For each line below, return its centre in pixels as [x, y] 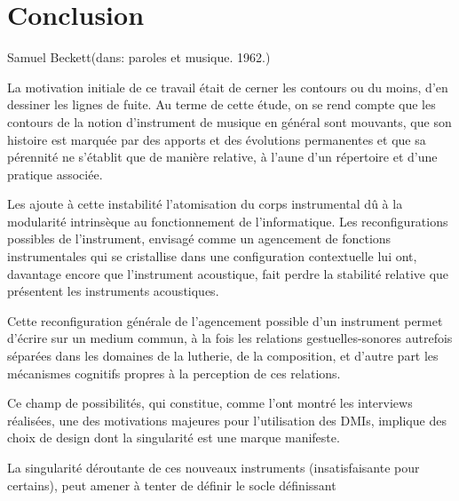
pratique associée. [55, 174]
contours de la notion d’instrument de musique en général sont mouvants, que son [229, 121]
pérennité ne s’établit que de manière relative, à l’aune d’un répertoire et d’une [222, 157]
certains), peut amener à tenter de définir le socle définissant [172, 485]
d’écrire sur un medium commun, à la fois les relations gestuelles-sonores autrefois [230, 338]
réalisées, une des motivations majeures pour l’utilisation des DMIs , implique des [227, 420]
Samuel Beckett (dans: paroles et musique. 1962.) [139, 57]
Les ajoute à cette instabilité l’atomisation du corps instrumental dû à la [205, 204]
